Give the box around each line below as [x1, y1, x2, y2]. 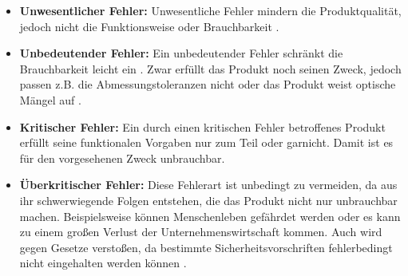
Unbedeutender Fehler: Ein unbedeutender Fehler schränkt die [19, 45, 343, 61]
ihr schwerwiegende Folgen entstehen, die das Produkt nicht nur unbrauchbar [19, 191, 398, 208]
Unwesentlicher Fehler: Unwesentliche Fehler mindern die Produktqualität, [19, 2, 402, 18]
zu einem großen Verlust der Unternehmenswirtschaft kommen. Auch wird [19, 223, 382, 240]
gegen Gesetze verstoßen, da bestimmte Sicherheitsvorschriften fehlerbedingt [19, 239, 393, 255]
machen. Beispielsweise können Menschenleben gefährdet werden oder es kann [19, 207, 401, 224]
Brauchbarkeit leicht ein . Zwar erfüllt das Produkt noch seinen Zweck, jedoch [19, 60, 402, 77]
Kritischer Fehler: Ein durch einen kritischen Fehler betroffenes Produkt [19, 118, 386, 135]
